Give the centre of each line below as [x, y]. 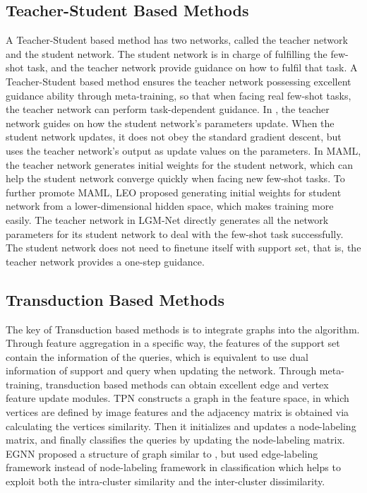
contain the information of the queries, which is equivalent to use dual [157, 356]
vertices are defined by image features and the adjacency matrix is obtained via [178, 412]
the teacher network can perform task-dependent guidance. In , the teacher [168, 109]
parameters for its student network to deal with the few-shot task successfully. [175, 233]
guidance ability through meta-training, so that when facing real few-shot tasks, [179, 95]
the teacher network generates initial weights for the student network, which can [179, 164]
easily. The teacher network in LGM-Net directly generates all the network [167, 219]
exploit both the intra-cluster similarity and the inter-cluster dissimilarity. [166, 481]
